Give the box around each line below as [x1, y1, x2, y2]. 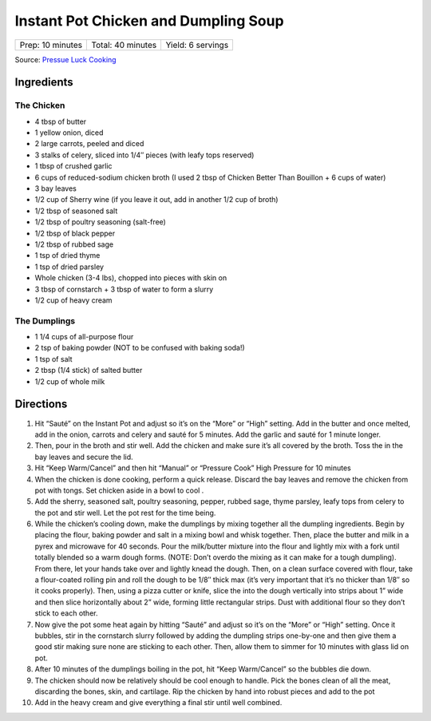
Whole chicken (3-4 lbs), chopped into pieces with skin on [34, 273, 227, 283]
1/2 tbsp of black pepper [34, 228, 116, 238]
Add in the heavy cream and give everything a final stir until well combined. [34, 698, 283, 707]
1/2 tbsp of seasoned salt [34, 206, 118, 216]
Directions [14, 398, 68, 411]
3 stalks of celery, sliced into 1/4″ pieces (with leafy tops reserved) [34, 150, 255, 160]
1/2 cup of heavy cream [34, 295, 113, 305]
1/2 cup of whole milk [34, 376, 105, 386]
